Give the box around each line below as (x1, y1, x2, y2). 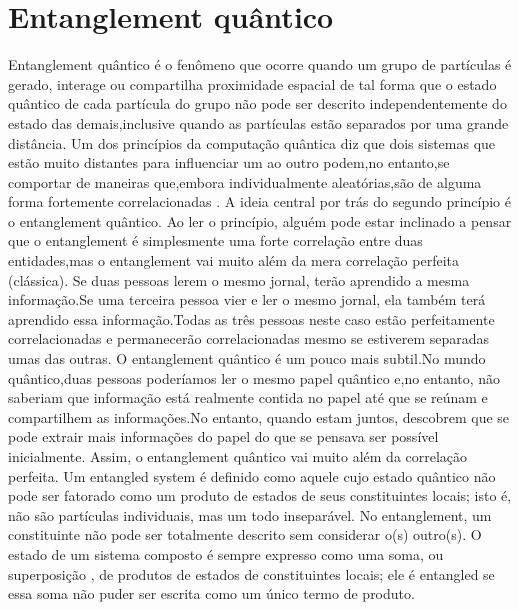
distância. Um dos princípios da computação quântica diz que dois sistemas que (8, 132, 496, 153)
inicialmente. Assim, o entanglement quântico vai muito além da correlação (8, 446, 468, 466)
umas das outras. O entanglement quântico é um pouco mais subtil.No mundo (8, 348, 486, 369)
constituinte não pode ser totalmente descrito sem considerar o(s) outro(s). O (8, 524, 482, 545)
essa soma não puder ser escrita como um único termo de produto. (8, 583, 415, 604)
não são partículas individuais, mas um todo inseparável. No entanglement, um (8, 504, 492, 525)
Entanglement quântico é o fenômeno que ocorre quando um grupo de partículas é (8, 54, 512, 75)
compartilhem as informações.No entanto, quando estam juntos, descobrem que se (8, 406, 510, 427)
